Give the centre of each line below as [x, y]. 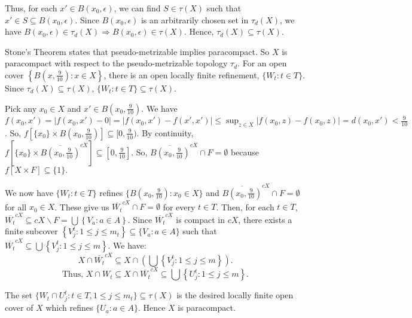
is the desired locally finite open [235, 295]
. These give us [82, 207]
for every [179, 207]
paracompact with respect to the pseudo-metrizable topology [116, 63]
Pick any [21, 108]
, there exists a [265, 219]
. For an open [262, 63]
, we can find [137, 8]
